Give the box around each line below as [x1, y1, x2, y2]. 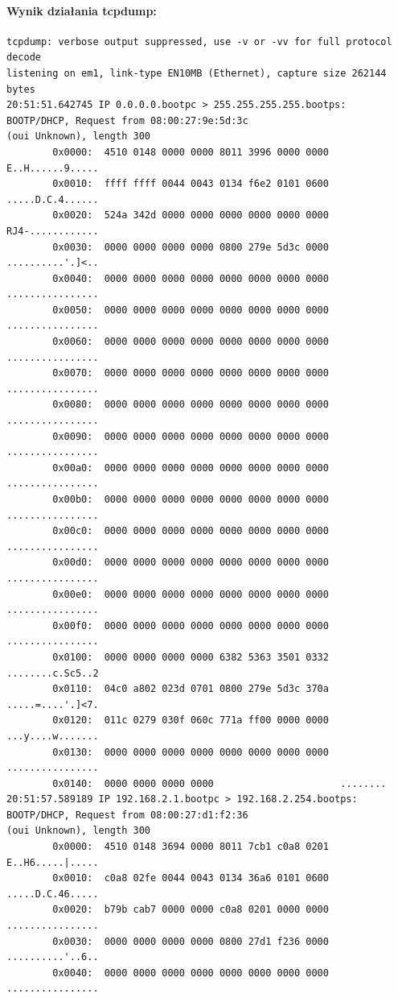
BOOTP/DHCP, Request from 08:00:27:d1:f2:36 [6, 809, 248, 821]
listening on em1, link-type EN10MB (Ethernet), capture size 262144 [6, 67, 387, 79]
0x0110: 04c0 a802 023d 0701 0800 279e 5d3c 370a [52, 683, 329, 695]
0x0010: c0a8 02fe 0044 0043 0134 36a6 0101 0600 [52, 872, 329, 884]
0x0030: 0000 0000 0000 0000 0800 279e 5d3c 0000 [52, 241, 329, 253]
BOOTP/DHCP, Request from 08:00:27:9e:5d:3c [6, 114, 248, 126]
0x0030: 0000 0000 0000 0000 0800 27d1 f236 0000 [52, 935, 329, 947]
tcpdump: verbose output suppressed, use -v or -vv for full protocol [6, 35, 392, 48]
